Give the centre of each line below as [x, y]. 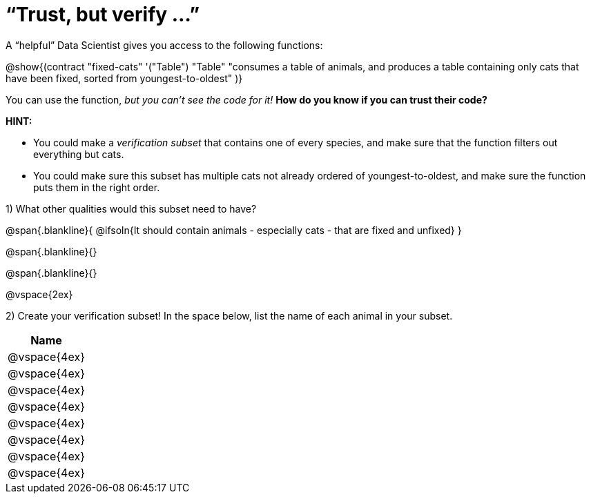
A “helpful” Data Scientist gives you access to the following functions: [164, 45]
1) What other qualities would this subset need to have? [131, 208]
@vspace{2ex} [39, 294]
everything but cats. [79, 154]
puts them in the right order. [97, 187]
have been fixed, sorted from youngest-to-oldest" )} [124, 78]
